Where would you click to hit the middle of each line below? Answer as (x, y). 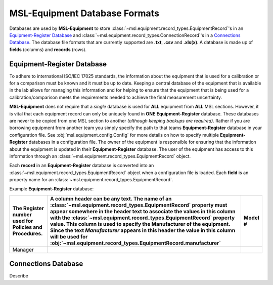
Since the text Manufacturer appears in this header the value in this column (143, 230)
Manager (23, 250)
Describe (19, 276)
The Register (28, 208)
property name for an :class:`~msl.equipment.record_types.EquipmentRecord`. (91, 180)
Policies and (27, 227)
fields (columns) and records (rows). (48, 49)
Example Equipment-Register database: (52, 189)
